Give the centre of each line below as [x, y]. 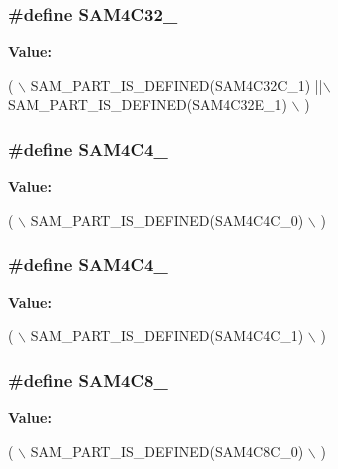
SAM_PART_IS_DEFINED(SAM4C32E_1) [147, 104]
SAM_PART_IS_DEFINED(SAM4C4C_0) [167, 219]
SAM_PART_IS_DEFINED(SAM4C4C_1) [167, 335]
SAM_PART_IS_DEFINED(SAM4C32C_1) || [176, 84]
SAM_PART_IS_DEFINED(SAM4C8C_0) [167, 450]
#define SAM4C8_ [88, 379]
